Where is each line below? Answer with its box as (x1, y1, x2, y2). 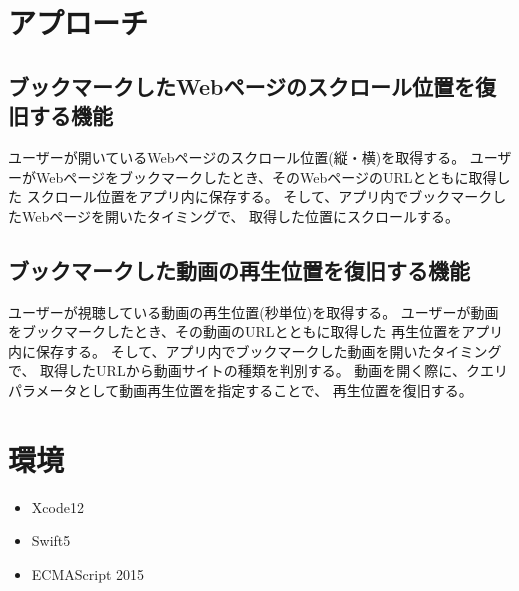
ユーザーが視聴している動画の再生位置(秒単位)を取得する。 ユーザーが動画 (8, 301, 499, 322)
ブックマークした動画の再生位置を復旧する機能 (8, 254, 470, 285)
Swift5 (31, 530, 71, 551)
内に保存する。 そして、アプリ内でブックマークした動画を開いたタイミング (8, 340, 502, 361)
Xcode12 (31, 496, 84, 517)
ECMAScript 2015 (31, 563, 145, 584)
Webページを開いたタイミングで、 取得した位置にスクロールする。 (21, 205, 460, 226)
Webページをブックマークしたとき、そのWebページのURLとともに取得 (35, 166, 497, 187)
